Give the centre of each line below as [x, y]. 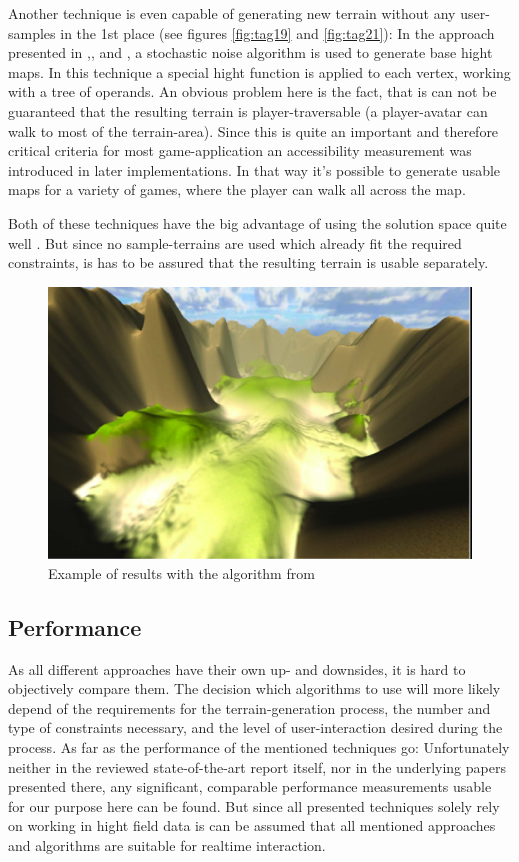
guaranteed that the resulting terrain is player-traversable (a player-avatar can [248, 110]
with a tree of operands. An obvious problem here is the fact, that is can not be [252, 91]
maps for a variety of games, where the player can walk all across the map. [237, 189]
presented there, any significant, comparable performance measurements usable [250, 786]
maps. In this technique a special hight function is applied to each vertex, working [259, 71]
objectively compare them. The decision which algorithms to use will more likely [254, 688]
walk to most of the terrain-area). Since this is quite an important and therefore [253, 130]
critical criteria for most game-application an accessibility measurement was [240, 150]
